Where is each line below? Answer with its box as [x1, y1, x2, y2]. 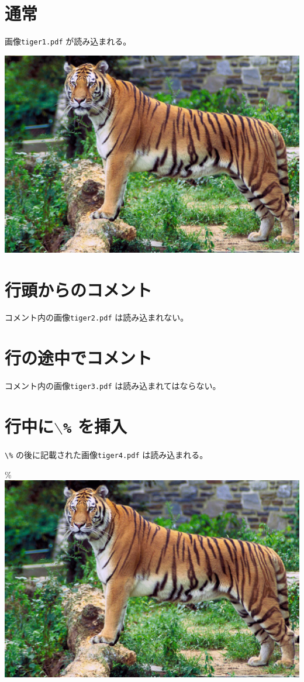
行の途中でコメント [5, 346, 153, 370]
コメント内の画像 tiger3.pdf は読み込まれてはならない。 [5, 380, 221, 392]
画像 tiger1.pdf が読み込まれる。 [5, 35, 132, 47]
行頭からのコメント [5, 277, 153, 301]
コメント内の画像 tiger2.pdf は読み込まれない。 [5, 311, 189, 323]
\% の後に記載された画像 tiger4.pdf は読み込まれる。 [5, 449, 208, 461]
